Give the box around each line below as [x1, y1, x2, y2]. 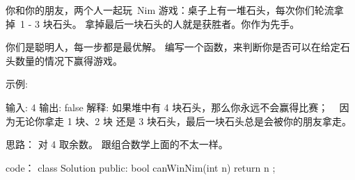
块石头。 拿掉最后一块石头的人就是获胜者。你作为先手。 [42, 16, 300, 31]
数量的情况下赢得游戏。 [15, 53, 123, 67]
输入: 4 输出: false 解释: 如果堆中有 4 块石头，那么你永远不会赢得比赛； [6, 99, 329, 114]
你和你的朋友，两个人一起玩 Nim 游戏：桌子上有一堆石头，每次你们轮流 [6, 3, 334, 17]
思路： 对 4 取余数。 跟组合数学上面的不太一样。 [6, 137, 228, 152]
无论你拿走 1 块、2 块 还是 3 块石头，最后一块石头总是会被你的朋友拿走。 [15, 113, 352, 128]
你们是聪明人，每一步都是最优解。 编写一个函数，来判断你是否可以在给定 [6, 40, 340, 54]
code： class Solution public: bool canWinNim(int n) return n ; [6, 160, 276, 174]
